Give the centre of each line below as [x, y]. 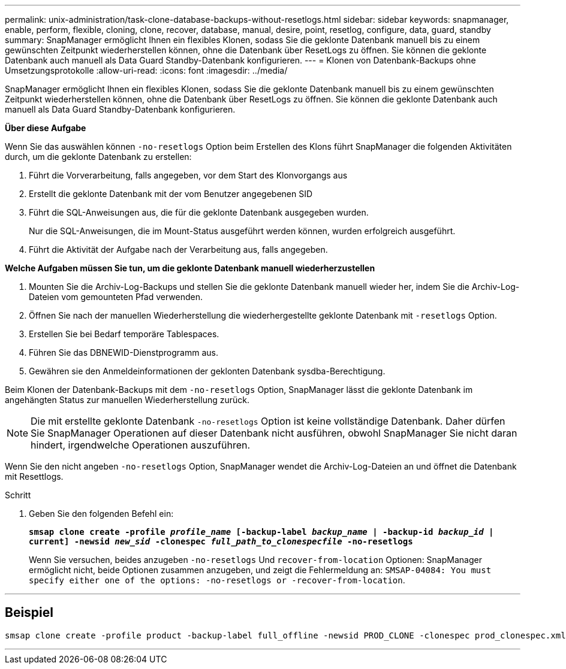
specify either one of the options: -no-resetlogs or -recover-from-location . [217, 580]
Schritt [18, 495]
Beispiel [29, 613]
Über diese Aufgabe [46, 128]
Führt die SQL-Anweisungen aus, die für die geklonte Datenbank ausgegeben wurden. [199, 212]
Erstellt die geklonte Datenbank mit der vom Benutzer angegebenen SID [171, 194]
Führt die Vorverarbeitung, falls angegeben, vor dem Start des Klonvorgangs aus [188, 175]
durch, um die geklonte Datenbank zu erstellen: [98, 157]
